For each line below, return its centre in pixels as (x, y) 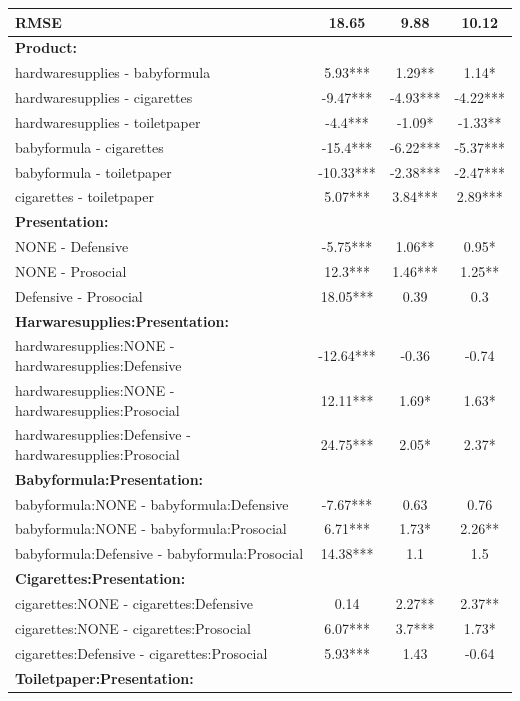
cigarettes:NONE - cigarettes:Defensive (134, 603)
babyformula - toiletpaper (93, 171)
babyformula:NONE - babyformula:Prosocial (151, 528)
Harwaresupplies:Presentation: (122, 320)
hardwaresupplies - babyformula (113, 72)
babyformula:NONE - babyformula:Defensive (152, 503)
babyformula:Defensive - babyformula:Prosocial (159, 553)
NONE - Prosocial (71, 270)
